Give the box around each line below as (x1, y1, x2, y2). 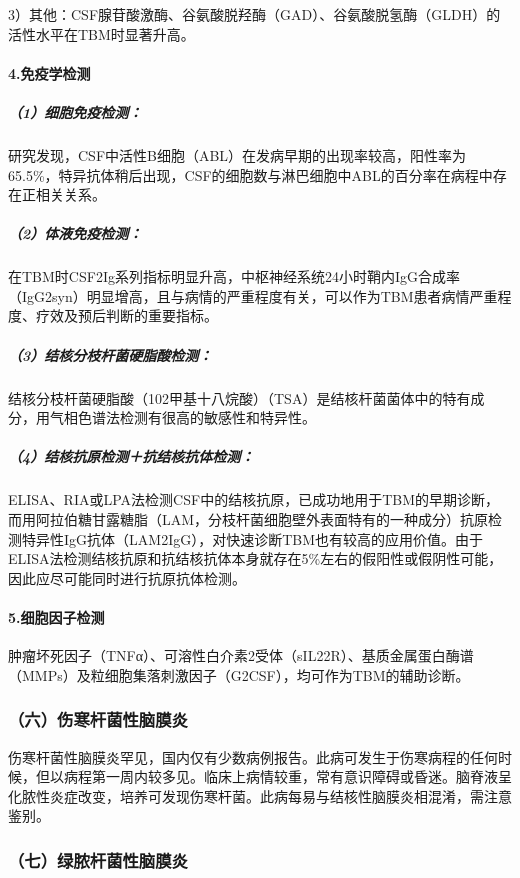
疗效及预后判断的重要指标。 (35, 305, 218, 326)
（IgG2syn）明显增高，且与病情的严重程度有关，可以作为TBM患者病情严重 (8, 285, 498, 306)
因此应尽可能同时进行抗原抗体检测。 (8, 567, 246, 588)
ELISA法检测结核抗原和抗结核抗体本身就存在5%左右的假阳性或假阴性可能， (8, 548, 503, 569)
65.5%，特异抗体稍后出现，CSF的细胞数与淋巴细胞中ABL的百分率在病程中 (8, 164, 493, 185)
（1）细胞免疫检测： (8, 101, 143, 122)
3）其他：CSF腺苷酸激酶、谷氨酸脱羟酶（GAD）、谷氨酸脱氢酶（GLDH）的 (8, 4, 501, 24)
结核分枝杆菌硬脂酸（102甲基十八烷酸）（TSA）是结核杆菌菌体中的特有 (8, 387, 471, 408)
